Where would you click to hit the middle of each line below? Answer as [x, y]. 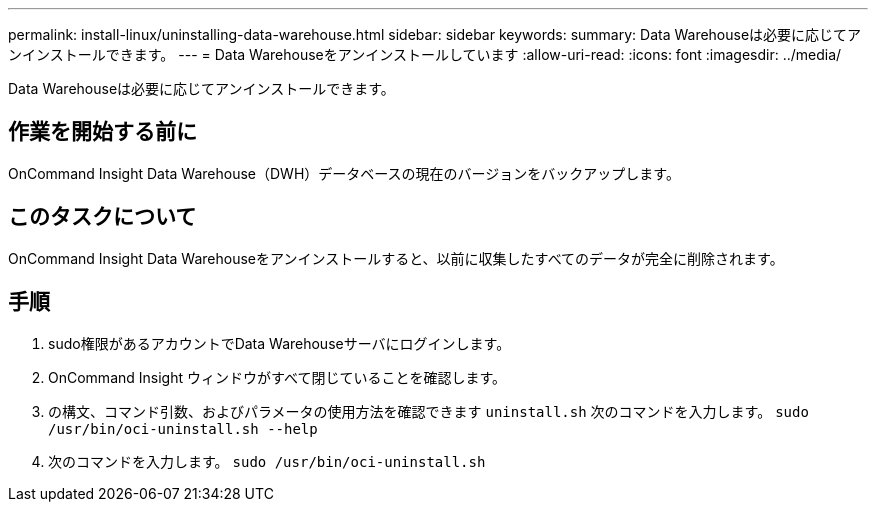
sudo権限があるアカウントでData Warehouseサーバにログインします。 [279, 343]
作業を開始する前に [102, 132]
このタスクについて [102, 217]
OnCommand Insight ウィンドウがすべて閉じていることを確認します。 [277, 377]
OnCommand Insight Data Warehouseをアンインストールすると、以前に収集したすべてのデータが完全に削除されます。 [396, 258]
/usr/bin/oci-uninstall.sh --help [183, 428]
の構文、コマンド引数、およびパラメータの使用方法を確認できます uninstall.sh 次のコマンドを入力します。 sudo [428, 411]
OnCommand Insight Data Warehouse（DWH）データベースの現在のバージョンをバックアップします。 [344, 173]
